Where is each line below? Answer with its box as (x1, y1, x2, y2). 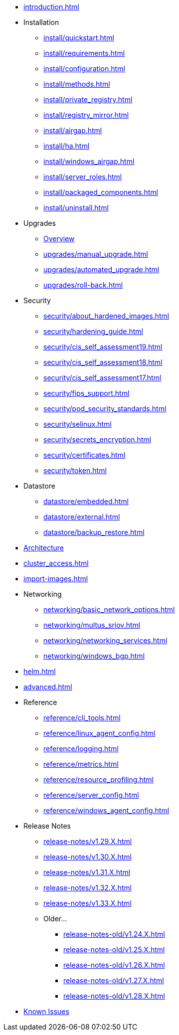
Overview (43, 234, 75, 243)
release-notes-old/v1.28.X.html (63, 992, 165, 1000)
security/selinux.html (43, 420, 112, 428)
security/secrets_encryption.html (43, 435, 152, 444)
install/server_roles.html (43, 172, 122, 181)
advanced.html (23, 683, 72, 691)
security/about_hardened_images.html (43, 312, 170, 320)
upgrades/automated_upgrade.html (43, 265, 160, 274)
